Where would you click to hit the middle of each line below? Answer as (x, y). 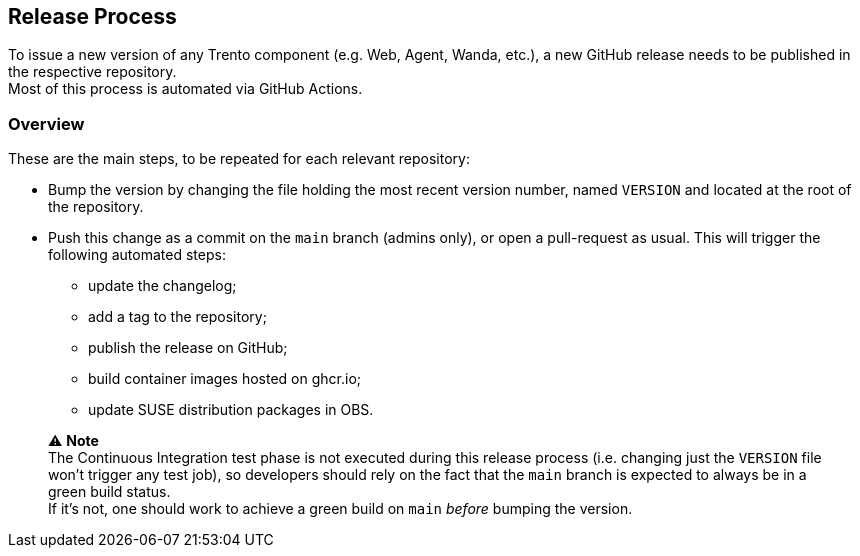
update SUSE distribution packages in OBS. (231, 410)
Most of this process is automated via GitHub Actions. (185, 89)
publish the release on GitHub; (188, 348)
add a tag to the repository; (177, 317)
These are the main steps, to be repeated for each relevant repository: (239, 159)
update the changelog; (162, 286)
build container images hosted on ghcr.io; (225, 379)
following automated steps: (137, 255)
